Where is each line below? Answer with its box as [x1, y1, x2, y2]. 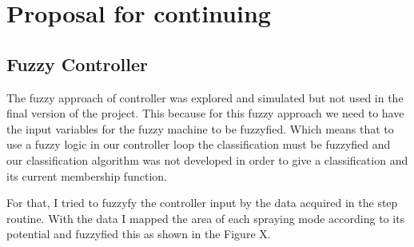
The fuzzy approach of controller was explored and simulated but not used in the [6, 89, 404, 106]
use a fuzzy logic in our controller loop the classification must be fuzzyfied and [6, 136, 391, 153]
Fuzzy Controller [6, 51, 148, 76]
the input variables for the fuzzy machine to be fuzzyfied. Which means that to [6, 120, 394, 137]
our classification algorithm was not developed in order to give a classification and [6, 151, 408, 168]
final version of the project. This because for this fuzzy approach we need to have [6, 105, 404, 122]
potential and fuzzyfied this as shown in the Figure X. [6, 225, 271, 242]
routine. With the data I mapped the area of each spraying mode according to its [6, 209, 405, 226]
